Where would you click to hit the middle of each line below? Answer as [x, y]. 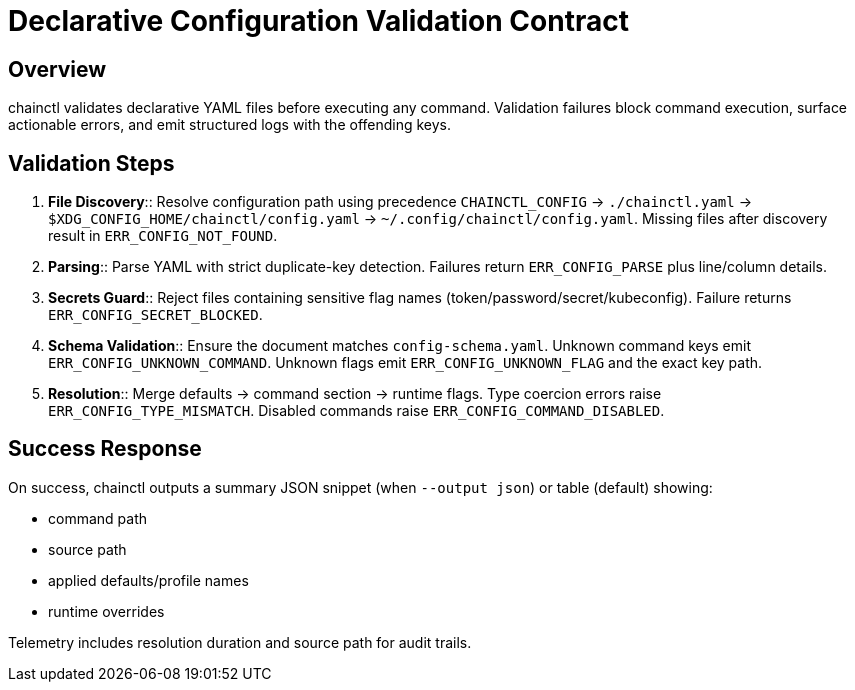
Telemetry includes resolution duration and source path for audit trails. [240, 642]
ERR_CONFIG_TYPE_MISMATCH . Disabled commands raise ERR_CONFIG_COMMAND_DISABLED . [356, 411]
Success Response [105, 449]
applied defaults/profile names [148, 580]
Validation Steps [91, 163]
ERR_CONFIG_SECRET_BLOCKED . [155, 315]
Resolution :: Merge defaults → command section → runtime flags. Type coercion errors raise [355, 394]
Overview [57, 69]
